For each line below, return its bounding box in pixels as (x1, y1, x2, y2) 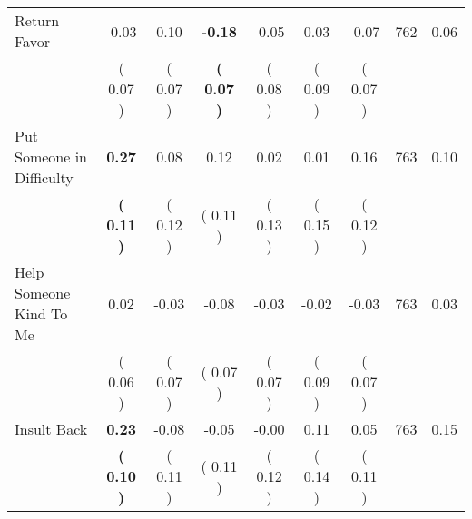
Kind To (15, 303, 68, 324)
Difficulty (15, 167, 74, 188)
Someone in (15, 146, 88, 167)
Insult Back (15, 418, 88, 439)
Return (15, 10, 60, 31)
